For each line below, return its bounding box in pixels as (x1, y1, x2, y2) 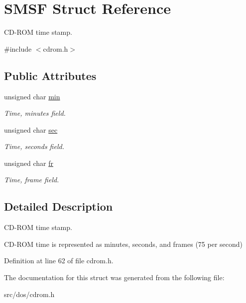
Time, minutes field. (4, 108, 66, 118)
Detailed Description (4, 199, 113, 214)
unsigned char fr (4, 157, 53, 168)
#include (4, 43, 32, 54)
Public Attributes (4, 68, 97, 83)
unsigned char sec (4, 124, 58, 135)
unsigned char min (4, 91, 60, 101)
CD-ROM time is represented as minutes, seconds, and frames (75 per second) (4, 238, 243, 249)
